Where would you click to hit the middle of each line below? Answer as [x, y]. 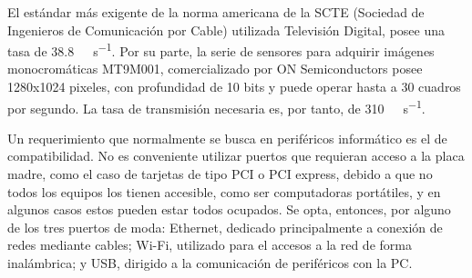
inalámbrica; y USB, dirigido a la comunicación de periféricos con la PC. [210, 263]
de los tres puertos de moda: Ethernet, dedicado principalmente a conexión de [225, 227]
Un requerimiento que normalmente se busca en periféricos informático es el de [227, 138]
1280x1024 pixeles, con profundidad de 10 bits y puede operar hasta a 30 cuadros [234, 87]
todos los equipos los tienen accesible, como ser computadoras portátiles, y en [224, 191]
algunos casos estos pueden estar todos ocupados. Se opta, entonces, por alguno [229, 209]
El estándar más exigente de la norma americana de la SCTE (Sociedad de [216, 12]
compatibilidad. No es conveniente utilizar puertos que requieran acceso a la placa [236, 156]
